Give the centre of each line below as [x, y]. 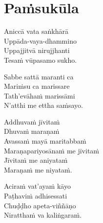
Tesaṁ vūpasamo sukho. [41, 60]
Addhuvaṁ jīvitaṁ [32, 121]
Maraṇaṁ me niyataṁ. [38, 169]
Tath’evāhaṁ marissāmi [40, 95]
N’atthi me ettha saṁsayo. [43, 105]
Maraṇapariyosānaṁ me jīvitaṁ [52, 150]
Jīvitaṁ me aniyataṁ [36, 160]
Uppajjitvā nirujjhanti [37, 50]
